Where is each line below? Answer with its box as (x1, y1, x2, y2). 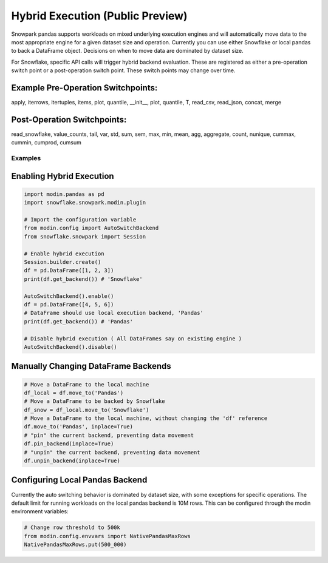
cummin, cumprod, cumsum (11, 139, 81, 146)
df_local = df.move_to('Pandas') (24, 389, 124, 396)
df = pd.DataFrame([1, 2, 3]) (24, 267, 114, 274)
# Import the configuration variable (24, 216, 137, 223)
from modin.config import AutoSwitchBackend (24, 224, 159, 232)
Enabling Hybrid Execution (11, 170, 115, 181)
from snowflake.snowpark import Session (24, 233, 146, 240)
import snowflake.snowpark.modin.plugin (24, 199, 146, 206)
